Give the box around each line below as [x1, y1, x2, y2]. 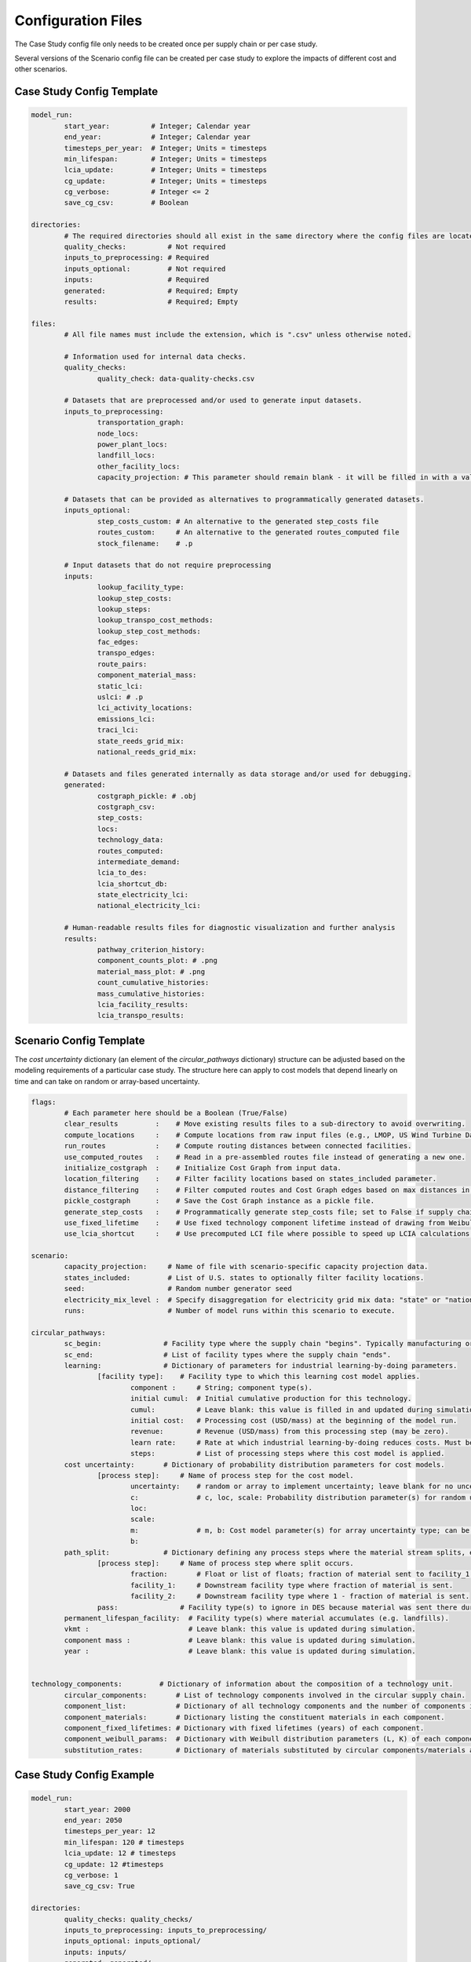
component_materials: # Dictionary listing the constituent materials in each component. [64, 1712, 445, 1722]
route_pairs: [97, 659, 148, 669]
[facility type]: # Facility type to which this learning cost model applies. [97, 1372, 420, 1381]
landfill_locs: [97, 451, 156, 460]
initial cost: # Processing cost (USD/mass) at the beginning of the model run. [130, 1416, 458, 1424]
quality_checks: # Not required [64, 243, 226, 251]
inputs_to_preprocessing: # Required [64, 253, 210, 262]
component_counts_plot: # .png [97, 956, 217, 965]
